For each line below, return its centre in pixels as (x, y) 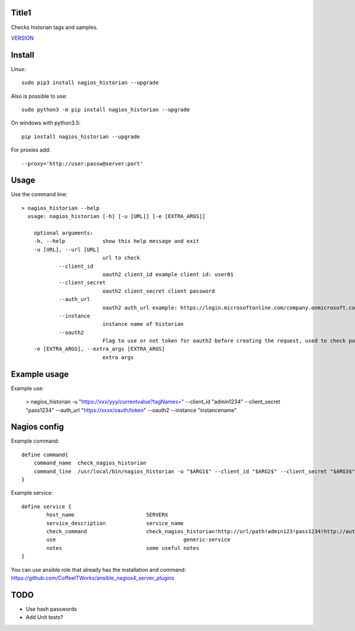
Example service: (32, 493)
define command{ (45, 454)
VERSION (22, 38)
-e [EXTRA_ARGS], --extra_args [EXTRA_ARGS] (99, 349)
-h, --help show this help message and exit (116, 241)
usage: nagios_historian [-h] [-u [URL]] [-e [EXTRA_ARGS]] (117, 217)
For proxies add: (31, 150)
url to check (121, 258)
